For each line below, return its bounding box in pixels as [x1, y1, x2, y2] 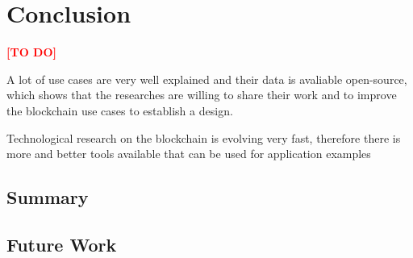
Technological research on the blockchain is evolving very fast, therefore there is [6, 129, 401, 146]
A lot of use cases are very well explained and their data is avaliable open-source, [6, 70, 407, 87]
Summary [6, 185, 89, 210]
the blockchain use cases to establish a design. [6, 102, 233, 119]
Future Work [6, 231, 117, 256]
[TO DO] [6, 44, 57, 60]
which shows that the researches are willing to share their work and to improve [6, 86, 397, 103]
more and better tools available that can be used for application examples [6, 145, 371, 162]
